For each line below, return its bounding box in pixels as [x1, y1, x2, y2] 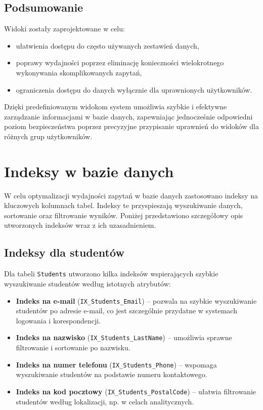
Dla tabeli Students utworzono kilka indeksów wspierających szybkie [4, 268, 218, 279]
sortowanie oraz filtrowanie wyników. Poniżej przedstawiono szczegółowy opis [4, 210, 243, 220]
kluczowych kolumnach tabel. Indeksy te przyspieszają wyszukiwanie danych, [4, 200, 243, 211]
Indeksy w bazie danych [4, 160, 174, 181]
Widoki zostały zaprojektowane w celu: [4, 23, 125, 34]
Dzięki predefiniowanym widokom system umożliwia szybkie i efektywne [4, 101, 227, 112]
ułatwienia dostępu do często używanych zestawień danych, [16, 40, 199, 51]
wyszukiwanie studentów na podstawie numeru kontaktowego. [16, 369, 207, 380]
